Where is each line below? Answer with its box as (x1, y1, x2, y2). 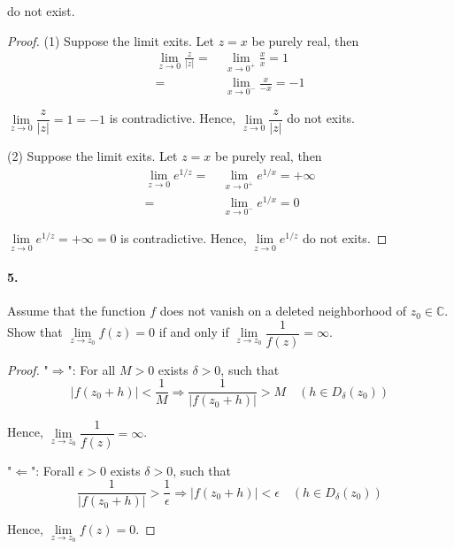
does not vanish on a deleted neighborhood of (159, 301, 406, 320)
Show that (7, 323, 63, 341)
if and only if (158, 323, 229, 341)
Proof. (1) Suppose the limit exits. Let (7, 31, 215, 50)
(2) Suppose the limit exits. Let (7, 147, 178, 165)
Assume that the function (7, 301, 146, 320)
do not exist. (7, 2, 75, 19)
